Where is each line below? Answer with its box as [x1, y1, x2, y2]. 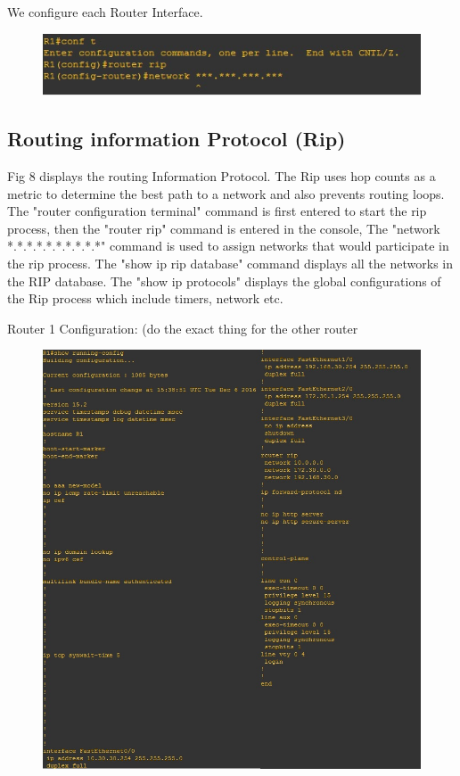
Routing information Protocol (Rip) [7, 125, 346, 153]
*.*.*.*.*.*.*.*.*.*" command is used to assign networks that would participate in [7, 236, 449, 255]
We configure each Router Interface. [7, 3, 203, 21]
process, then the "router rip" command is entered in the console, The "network [7, 219, 440, 237]
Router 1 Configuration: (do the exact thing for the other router [7, 318, 358, 337]
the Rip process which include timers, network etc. [7, 289, 283, 308]
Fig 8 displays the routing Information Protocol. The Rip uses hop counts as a [7, 166, 436, 185]
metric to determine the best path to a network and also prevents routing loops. [7, 184, 445, 202]
